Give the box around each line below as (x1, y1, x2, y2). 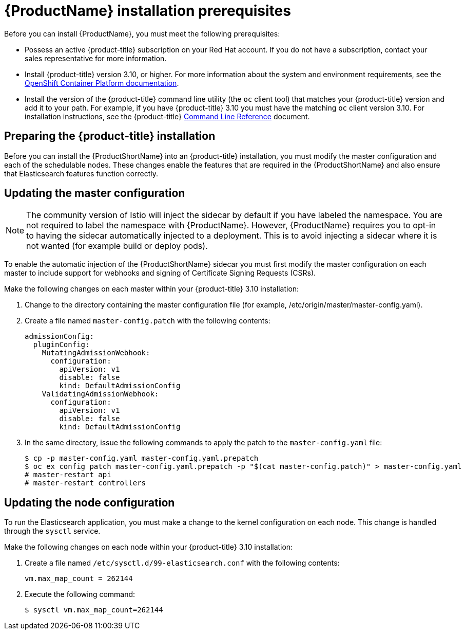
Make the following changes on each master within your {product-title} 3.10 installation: (4, 284, 299, 294)
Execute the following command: (25, 590, 135, 599)
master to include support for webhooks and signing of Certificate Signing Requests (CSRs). (4, 268, 316, 278)
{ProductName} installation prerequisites (4, 2, 291, 20)
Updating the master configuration (4, 187, 185, 200)
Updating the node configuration (4, 496, 175, 509)
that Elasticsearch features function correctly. (4, 169, 159, 178)
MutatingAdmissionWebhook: (42, 349, 150, 357)
